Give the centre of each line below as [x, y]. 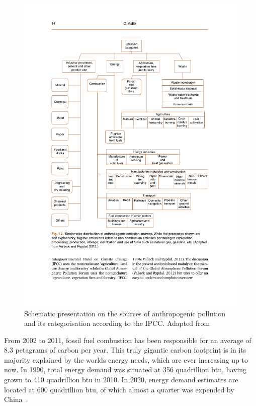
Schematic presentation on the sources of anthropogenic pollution [125, 313]
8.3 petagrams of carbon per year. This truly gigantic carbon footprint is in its [125, 350]
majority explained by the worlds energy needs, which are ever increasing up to [126, 359]
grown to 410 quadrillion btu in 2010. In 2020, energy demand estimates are [121, 380]
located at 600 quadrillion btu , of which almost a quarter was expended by [119, 389]
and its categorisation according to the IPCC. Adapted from [117, 323]
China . [16, 399]
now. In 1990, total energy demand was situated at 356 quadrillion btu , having [125, 369]
